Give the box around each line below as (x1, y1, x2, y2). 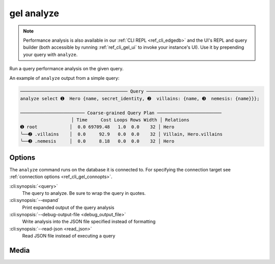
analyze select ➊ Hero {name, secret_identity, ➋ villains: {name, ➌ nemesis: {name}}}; (20, 96, 260, 101)
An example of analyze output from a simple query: (9, 75, 120, 81)
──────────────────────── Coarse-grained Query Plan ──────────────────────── (20, 110, 222, 115)
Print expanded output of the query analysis (22, 204, 115, 211)
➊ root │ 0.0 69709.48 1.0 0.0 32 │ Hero (20, 124, 175, 130)
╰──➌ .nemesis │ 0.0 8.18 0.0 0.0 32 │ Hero (20, 138, 175, 144)
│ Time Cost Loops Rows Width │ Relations (71, 117, 189, 123)
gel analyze (9, 8, 60, 19)
